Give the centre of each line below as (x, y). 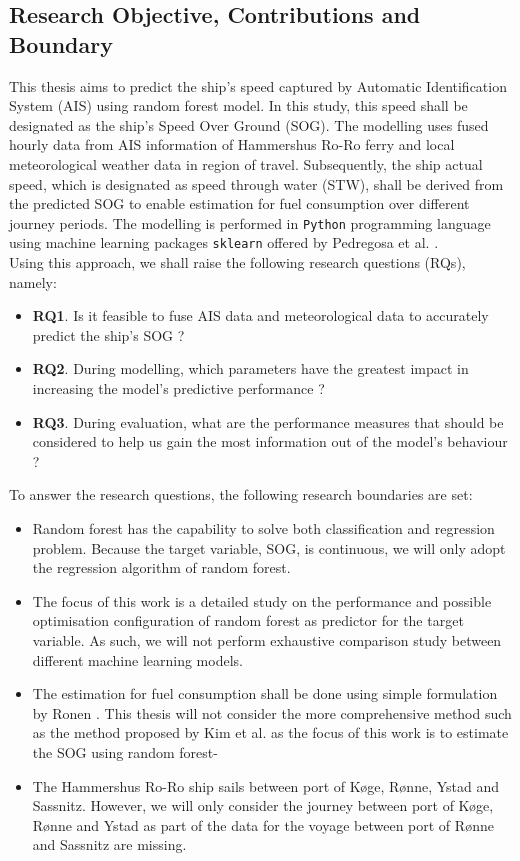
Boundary (61, 43)
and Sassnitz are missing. (109, 844)
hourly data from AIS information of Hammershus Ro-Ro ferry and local (232, 144)
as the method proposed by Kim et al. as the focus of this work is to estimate (270, 732)
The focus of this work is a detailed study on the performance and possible (262, 600)
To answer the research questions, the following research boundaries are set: (241, 494)
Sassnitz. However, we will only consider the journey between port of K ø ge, (263, 805)
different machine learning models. (137, 659)
